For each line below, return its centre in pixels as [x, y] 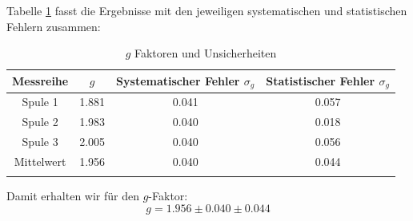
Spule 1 [40, 102]
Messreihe [40, 81]
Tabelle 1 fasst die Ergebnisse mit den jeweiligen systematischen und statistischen [207, 10]
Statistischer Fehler [321, 80]
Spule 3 [40, 142]
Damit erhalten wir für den [73, 196]
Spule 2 [40, 122]
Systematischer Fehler [178, 80]
